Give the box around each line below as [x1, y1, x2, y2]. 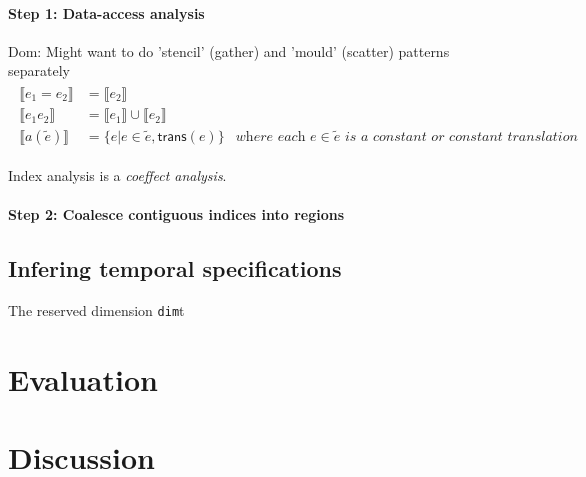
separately [8, 60, 70, 81]
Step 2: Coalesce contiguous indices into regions [8, 204, 345, 225]
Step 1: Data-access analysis [8, 2, 205, 23]
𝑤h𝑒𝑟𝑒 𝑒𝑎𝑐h [235, 130, 306, 145]
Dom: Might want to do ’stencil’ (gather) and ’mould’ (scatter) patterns [8, 40, 450, 61]
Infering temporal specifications [8, 253, 342, 284]
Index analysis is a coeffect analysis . [8, 165, 227, 186]
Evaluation [8, 358, 158, 399]
